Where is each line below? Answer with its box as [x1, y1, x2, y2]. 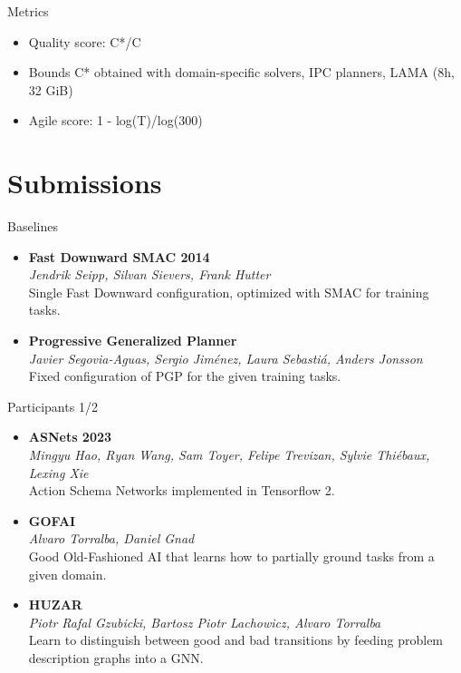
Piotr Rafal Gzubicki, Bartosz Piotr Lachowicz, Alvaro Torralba [28, 612, 381, 631]
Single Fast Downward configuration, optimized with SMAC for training [28, 282, 429, 301]
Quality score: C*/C [28, 32, 141, 51]
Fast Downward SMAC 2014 [28, 247, 210, 266]
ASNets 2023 [28, 427, 112, 446]
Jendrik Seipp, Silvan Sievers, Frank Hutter [28, 265, 271, 284]
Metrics [7, 2, 49, 20]
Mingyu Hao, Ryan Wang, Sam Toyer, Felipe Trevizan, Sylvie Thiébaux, [28, 445, 430, 464]
